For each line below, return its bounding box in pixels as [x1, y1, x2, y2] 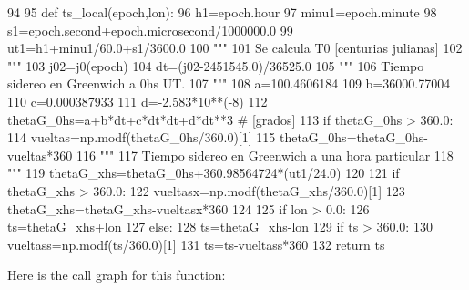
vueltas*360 [7, 145, 73, 164]
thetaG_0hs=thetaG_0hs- [279, 128, 428, 147]
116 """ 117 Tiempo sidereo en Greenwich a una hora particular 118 [76, 145, 454, 164]
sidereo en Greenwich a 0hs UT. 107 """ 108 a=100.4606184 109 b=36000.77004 [7, 74, 451, 93]
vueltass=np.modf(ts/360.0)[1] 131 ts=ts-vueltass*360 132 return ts [7, 234, 385, 254]
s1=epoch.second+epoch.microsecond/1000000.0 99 [7, 20, 293, 39]
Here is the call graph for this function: [7, 265, 226, 285]
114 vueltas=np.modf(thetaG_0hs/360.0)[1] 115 [7, 128, 276, 147]
